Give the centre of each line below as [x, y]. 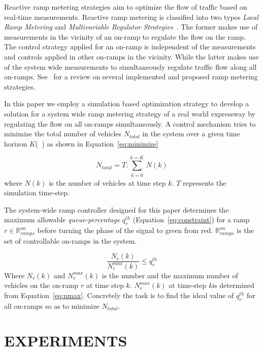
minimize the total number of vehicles [63, 134]
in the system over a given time [191, 134]
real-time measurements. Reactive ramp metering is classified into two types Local [131, 17]
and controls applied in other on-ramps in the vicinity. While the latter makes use [131, 56]
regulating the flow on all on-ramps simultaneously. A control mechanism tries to [130, 123]
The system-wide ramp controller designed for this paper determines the [117, 209]
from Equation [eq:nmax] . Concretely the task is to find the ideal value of [119, 295]
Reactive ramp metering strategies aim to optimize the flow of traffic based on [126, 7]
